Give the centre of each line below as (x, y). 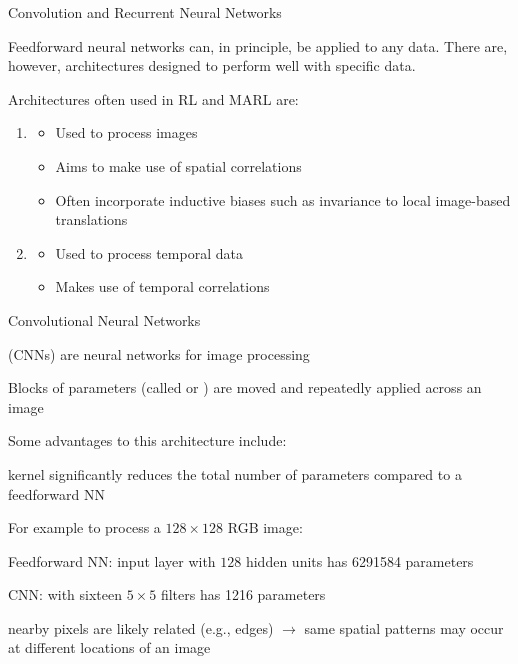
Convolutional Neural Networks (104, 319)
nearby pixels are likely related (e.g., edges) (141, 627)
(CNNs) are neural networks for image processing (159, 353)
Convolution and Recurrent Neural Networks (145, 12)
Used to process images (126, 132)
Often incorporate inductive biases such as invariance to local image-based (283, 199)
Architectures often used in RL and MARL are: (153, 98)
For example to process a (84, 527)
